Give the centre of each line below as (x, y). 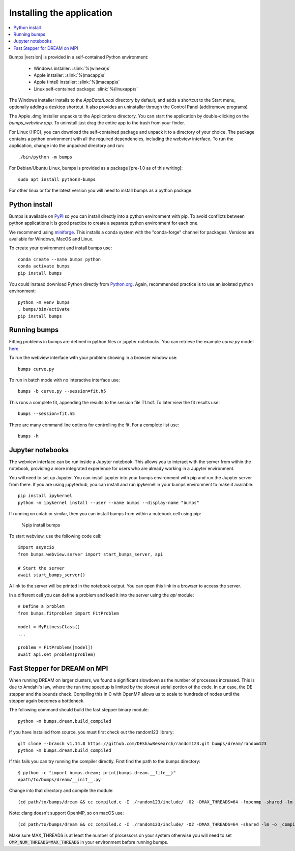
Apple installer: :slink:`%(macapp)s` (70, 75)
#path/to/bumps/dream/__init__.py (59, 780)
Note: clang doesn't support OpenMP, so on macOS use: (66, 813)
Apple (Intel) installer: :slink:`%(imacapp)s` (77, 82)
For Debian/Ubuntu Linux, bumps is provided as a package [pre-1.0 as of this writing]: (96, 168)
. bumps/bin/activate (44, 309)
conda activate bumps (44, 266)
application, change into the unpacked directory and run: (67, 146)
